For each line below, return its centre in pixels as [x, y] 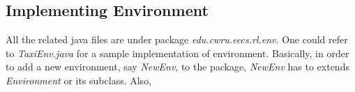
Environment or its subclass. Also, [79, 80]
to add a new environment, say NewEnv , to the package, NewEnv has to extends [177, 67]
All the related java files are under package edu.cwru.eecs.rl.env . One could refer [177, 39]
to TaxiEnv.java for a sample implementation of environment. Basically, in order [177, 53]
